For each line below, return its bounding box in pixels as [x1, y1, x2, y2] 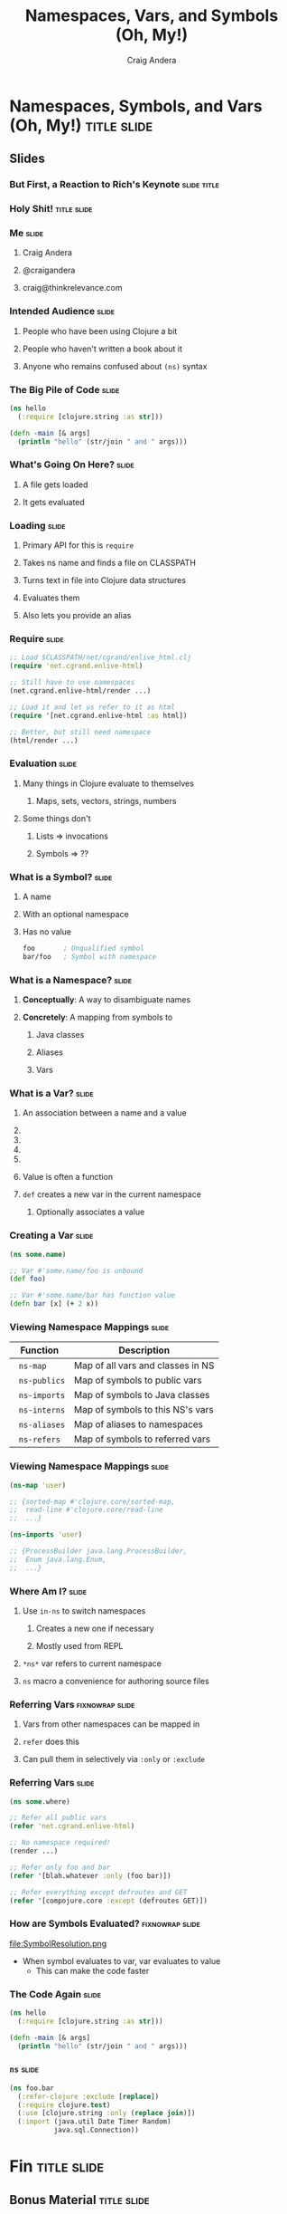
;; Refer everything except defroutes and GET [9, 1887, 188, 1897]
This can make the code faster [35, 1965, 150, 1976]
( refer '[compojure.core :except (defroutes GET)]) [9, 1896, 208, 1905]
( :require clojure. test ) [17, 2100, 111, 2110]
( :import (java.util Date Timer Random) [17, 2117, 171, 2126]
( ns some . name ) [9, 1250, 67, 1259]
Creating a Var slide [9, 1229, 94, 1241]
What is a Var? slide [9, 1088, 94, 1100]
